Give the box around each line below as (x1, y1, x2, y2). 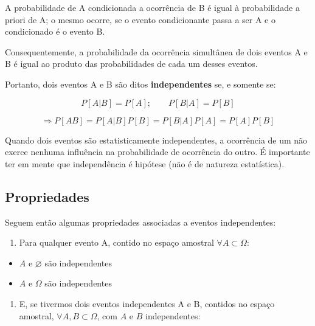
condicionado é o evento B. (5, 25, 105, 38)
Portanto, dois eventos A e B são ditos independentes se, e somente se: (5, 77, 276, 90)
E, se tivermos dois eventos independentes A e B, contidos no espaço (19, 297, 275, 310)
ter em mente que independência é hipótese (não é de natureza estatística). (5, 157, 285, 170)
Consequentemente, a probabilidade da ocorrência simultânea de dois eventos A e (5, 45, 308, 58)
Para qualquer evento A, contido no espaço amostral (19, 236, 214, 249)
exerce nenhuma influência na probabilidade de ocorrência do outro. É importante (5, 145, 310, 158)
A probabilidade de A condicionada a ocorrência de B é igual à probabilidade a (5, 1, 300, 13)
